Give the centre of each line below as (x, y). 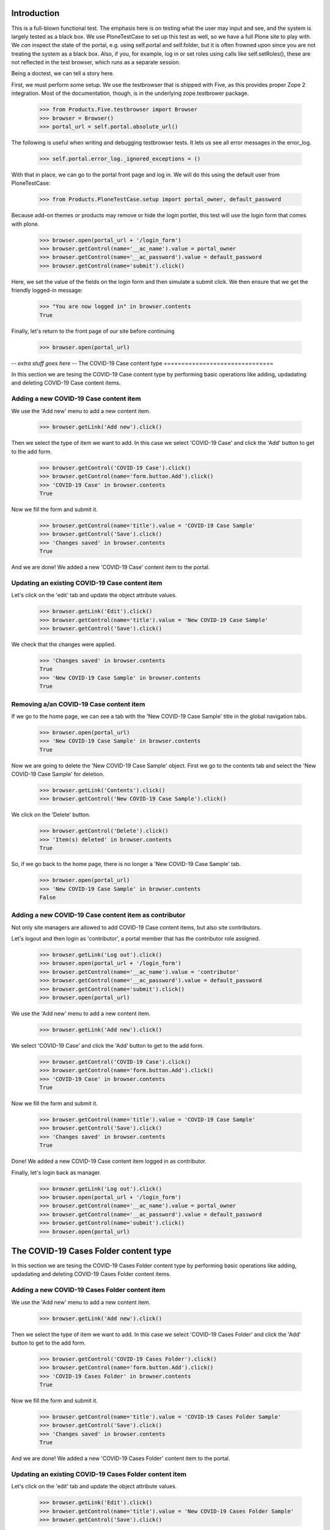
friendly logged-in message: (47, 290)
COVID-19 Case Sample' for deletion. (58, 774)
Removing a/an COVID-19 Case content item (78, 704)
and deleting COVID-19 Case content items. (66, 383)
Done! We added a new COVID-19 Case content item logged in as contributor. (109, 1161)
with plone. (25, 224)
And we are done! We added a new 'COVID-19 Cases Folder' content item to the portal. (121, 1458)
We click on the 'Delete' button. (51, 815)
